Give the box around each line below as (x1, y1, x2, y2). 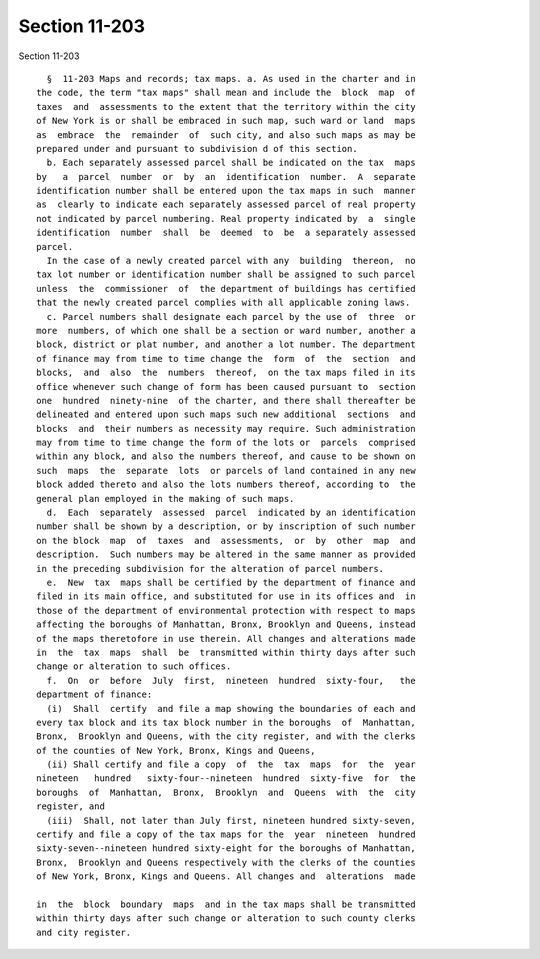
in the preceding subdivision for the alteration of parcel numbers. (36, 563, 385, 574)
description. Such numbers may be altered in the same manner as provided (36, 549, 416, 560)
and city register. (36, 926, 132, 938)
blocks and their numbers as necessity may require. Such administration (36, 423, 416, 434)
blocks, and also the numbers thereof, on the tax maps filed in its (36, 367, 416, 379)
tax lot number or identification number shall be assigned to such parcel (36, 269, 416, 280)
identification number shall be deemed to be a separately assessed (36, 227, 416, 239)
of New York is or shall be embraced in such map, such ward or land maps (36, 115, 416, 127)
